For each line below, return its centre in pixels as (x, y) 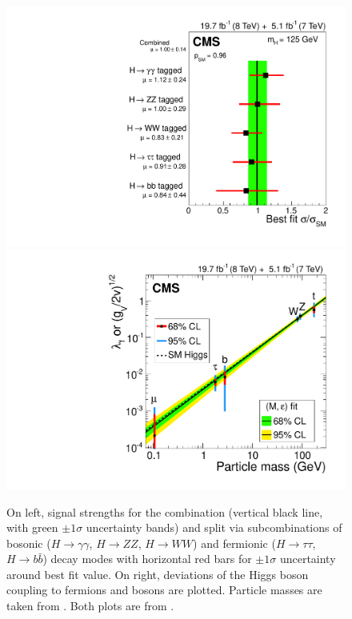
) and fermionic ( (234, 543)
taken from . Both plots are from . (90, 606)
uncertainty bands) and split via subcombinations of (214, 527)
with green (32, 527)
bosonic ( (29, 543)
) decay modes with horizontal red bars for (147, 559)
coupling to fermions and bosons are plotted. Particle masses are (164, 590)
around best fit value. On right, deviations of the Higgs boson (158, 574)
